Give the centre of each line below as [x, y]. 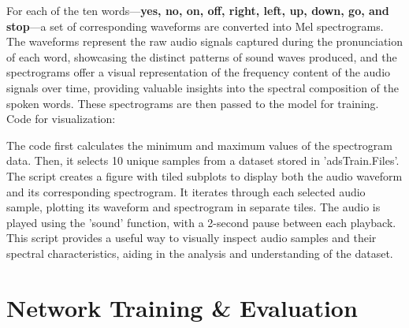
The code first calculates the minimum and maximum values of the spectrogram [199, 145]
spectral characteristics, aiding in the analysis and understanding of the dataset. [200, 253]
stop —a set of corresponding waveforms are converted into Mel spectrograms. [195, 26]
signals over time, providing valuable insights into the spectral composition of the [203, 87]
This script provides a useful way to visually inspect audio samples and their [191, 238]
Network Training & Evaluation [182, 307]
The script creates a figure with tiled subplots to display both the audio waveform [204, 175]
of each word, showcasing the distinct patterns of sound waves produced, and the [202, 56]
